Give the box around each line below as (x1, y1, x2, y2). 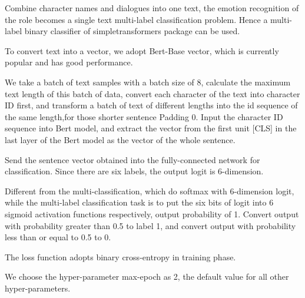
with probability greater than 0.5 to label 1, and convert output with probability (5, 219, 296, 231)
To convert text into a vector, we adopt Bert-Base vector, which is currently (5, 44, 279, 57)
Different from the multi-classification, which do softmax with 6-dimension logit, (5, 184, 294, 197)
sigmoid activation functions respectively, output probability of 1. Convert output (5, 207, 299, 220)
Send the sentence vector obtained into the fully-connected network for (5, 153, 260, 165)
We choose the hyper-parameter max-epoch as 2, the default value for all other (5, 270, 289, 283)
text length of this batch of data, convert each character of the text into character (5, 87, 300, 100)
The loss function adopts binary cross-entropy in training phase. (5, 250, 236, 263)
